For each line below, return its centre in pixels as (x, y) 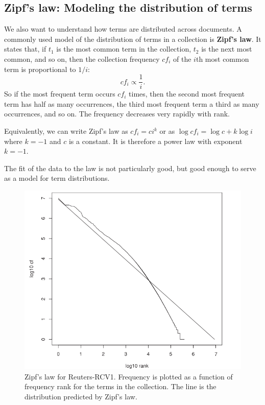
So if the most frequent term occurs (60, 94)
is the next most (227, 49)
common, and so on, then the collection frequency (82, 58)
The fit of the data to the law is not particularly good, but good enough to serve (130, 168)
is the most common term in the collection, (124, 49)
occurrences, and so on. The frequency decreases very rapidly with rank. (117, 114)
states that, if (25, 49)
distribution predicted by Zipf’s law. (81, 396)
